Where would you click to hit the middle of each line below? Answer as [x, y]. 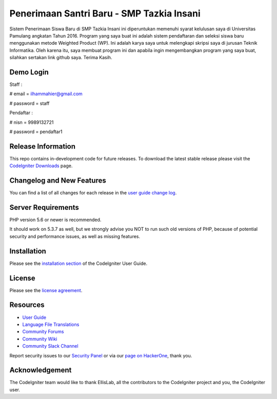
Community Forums [43, 332]
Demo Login [29, 72]
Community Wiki [40, 339]
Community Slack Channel [51, 346]
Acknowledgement [41, 370]
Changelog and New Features [58, 181]
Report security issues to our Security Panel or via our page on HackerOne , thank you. [101, 355]
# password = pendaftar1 [36, 132]
